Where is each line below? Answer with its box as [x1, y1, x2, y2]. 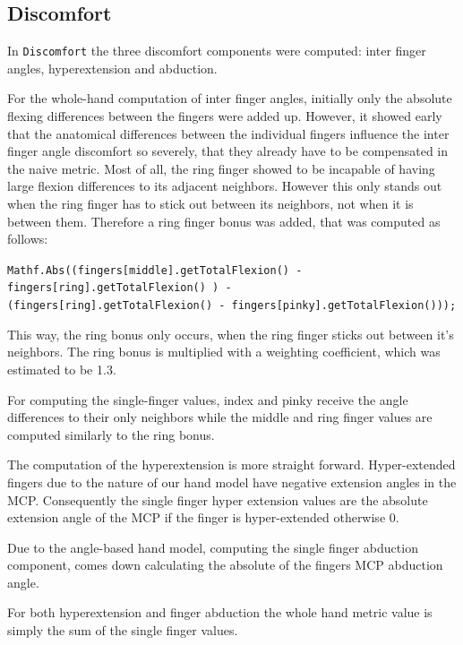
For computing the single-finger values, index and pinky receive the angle [7, 390, 408, 408]
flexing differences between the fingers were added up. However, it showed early [7, 107, 442, 125]
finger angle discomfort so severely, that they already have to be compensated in [7, 142, 448, 160]
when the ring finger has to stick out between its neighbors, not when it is [7, 194, 414, 213]
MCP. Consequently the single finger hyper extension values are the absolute [7, 490, 428, 509]
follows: [7, 229, 48, 248]
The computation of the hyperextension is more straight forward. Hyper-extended [7, 455, 456, 474]
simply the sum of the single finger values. [7, 621, 238, 640]
